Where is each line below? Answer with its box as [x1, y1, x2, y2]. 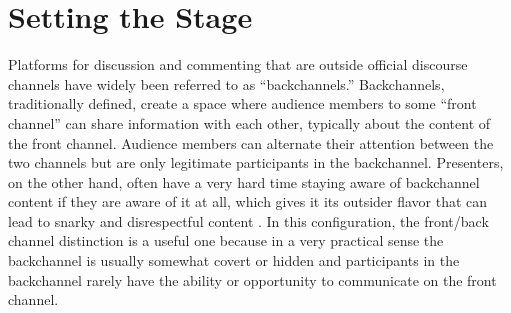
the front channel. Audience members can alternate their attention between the [8, 132, 494, 153]
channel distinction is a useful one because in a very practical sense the [8, 230, 444, 251]
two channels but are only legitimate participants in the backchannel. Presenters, [8, 152, 504, 173]
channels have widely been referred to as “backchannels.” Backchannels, [8, 73, 445, 94]
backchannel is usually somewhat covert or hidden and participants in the [8, 250, 460, 271]
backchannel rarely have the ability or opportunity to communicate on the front [8, 269, 497, 290]
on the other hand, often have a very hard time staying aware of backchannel [8, 171, 480, 192]
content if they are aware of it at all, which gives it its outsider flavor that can [8, 191, 488, 212]
